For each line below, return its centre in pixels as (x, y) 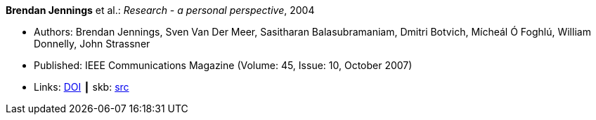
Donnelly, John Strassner (92, 44)
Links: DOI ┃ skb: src (82, 87)
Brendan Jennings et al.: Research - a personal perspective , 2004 (160, 10)
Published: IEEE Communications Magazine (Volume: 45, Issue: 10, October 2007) (223, 65)
